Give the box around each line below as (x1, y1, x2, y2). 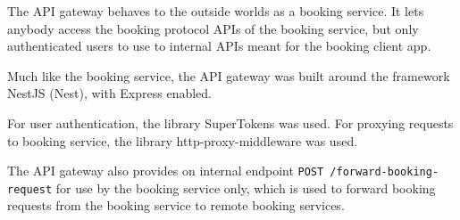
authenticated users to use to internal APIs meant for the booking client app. (7, 37, 431, 55)
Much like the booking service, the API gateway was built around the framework (7, 66, 450, 85)
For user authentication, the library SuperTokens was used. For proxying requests (7, 113, 454, 132)
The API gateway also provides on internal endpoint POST (7, 161, 324, 180)
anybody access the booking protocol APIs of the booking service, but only (7, 19, 419, 37)
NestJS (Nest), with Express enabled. (7, 84, 213, 102)
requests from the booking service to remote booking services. (7, 196, 345, 215)
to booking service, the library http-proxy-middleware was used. (7, 131, 358, 150)
